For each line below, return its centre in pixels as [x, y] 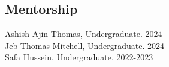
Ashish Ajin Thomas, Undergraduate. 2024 [84, 34]
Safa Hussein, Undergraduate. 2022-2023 [79, 57]
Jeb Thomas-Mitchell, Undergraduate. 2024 [84, 45]
